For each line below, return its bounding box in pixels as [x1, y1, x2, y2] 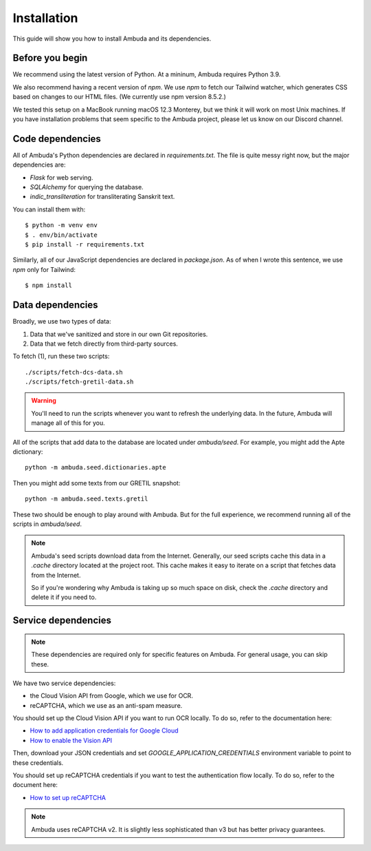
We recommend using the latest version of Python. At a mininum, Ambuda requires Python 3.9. [12, 70, 281, 78]
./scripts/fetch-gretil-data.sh [25, 378, 134, 386]
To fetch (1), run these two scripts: [12, 352, 110, 361]
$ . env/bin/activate [25, 231, 98, 239]
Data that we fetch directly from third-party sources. [30, 339, 179, 348]
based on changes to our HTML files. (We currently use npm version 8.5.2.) [12, 93, 227, 101]
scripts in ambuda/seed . [12, 520, 82, 528]
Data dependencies [12, 300, 99, 311]
